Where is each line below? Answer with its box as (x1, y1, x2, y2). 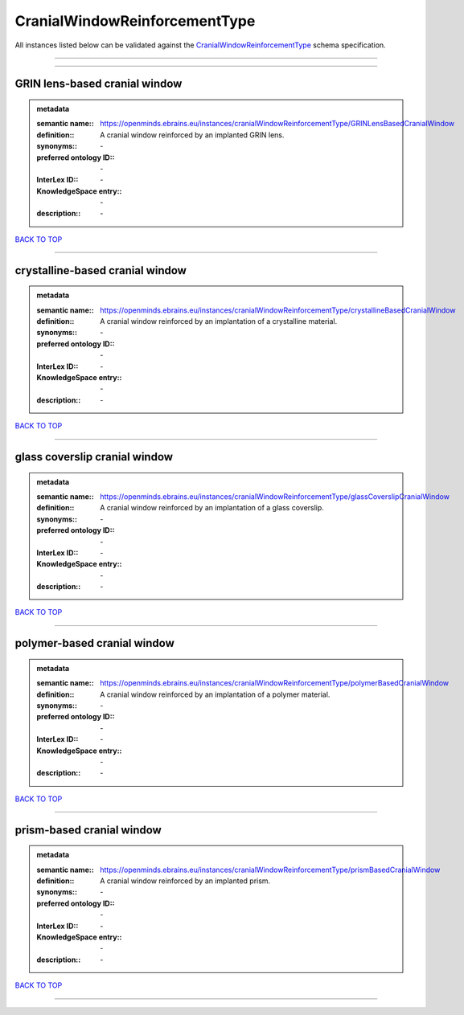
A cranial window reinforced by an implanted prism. (100, 876, 271, 886)
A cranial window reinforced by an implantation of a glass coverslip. (100, 503, 325, 513)
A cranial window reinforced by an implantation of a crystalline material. (100, 317, 338, 326)
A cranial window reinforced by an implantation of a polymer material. (100, 690, 331, 699)
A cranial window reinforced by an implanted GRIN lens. (100, 129, 285, 140)
